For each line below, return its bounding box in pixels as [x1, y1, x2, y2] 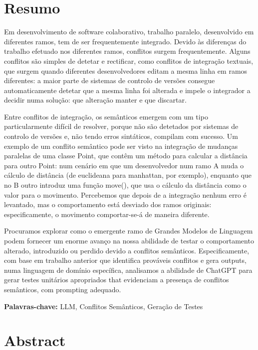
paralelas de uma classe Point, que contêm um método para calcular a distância [4, 150, 248, 161]
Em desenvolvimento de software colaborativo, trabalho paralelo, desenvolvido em [4, 26, 254, 37]
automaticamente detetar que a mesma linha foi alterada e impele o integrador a [4, 85, 251, 95]
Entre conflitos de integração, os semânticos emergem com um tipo [4, 111, 208, 121]
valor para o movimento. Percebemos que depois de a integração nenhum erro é [4, 189, 247, 200]
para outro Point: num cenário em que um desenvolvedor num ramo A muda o [4, 160, 244, 170]
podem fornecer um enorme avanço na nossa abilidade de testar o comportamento [4, 235, 254, 245]
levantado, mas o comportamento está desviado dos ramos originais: [4, 199, 212, 210]
